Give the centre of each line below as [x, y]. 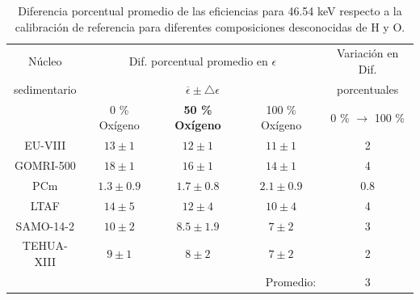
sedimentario [45, 89]
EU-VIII [45, 145]
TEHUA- [45, 245]
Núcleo [45, 61]
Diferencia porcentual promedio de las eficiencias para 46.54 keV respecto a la [210, 11]
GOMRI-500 [45, 165]
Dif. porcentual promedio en [198, 61]
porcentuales [367, 89]
